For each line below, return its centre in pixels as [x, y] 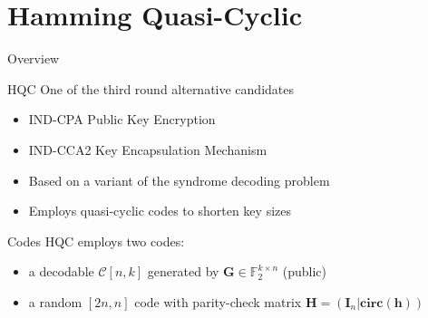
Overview [34, 58]
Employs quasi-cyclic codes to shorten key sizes [160, 211]
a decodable [61, 271]
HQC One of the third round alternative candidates [151, 88]
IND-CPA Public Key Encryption [122, 119]
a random [55, 301]
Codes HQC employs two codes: [96, 241]
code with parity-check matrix [218, 301]
